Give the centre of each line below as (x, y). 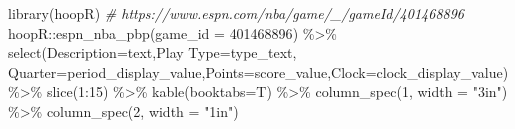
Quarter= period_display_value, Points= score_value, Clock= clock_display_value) (258, 71)
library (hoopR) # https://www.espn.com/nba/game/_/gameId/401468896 (236, 13)
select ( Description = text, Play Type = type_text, (152, 52)
